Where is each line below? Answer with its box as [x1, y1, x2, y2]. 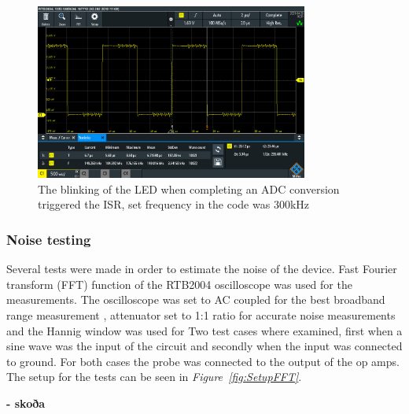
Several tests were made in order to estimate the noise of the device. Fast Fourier [6, 261, 397, 277]
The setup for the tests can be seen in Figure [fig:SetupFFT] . [6, 368, 302, 385]
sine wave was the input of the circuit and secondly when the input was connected [6, 338, 403, 354]
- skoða [6, 395, 46, 412]
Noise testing [6, 229, 91, 249]
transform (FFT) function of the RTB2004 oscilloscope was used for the [6, 275, 352, 292]
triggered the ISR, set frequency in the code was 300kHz [38, 196, 309, 213]
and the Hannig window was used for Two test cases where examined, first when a [6, 322, 403, 338]
